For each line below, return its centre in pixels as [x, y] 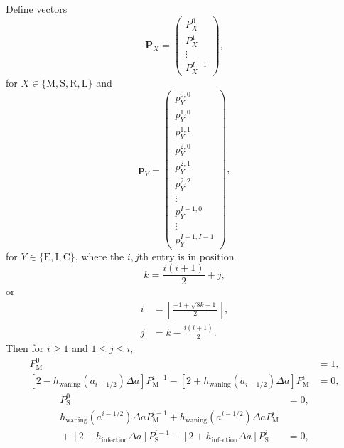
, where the [100, 256]
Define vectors [37, 9]
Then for [25, 347]
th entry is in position [187, 256]
